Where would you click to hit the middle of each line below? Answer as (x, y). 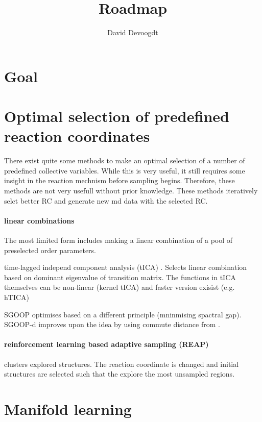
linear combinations (39, 220)
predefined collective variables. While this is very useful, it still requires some (125, 170)
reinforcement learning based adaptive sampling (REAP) (106, 344)
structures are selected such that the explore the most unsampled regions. (120, 374)
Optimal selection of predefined (117, 116)
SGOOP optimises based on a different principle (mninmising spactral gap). (123, 314)
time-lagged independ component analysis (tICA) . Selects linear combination (126, 267)
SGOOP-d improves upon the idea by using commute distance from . (112, 324)
